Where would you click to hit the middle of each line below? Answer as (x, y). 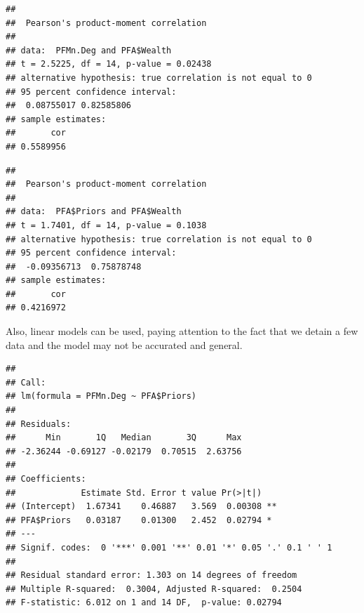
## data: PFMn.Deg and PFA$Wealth (89, 50)
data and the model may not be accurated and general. (124, 344)
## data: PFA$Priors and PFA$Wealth (94, 212)
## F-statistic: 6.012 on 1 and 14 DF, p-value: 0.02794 (144, 603)
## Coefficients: (46, 479)
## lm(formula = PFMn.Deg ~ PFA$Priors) (101, 396)
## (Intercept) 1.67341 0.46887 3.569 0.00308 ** (141, 507)
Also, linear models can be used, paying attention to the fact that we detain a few (182, 331)
